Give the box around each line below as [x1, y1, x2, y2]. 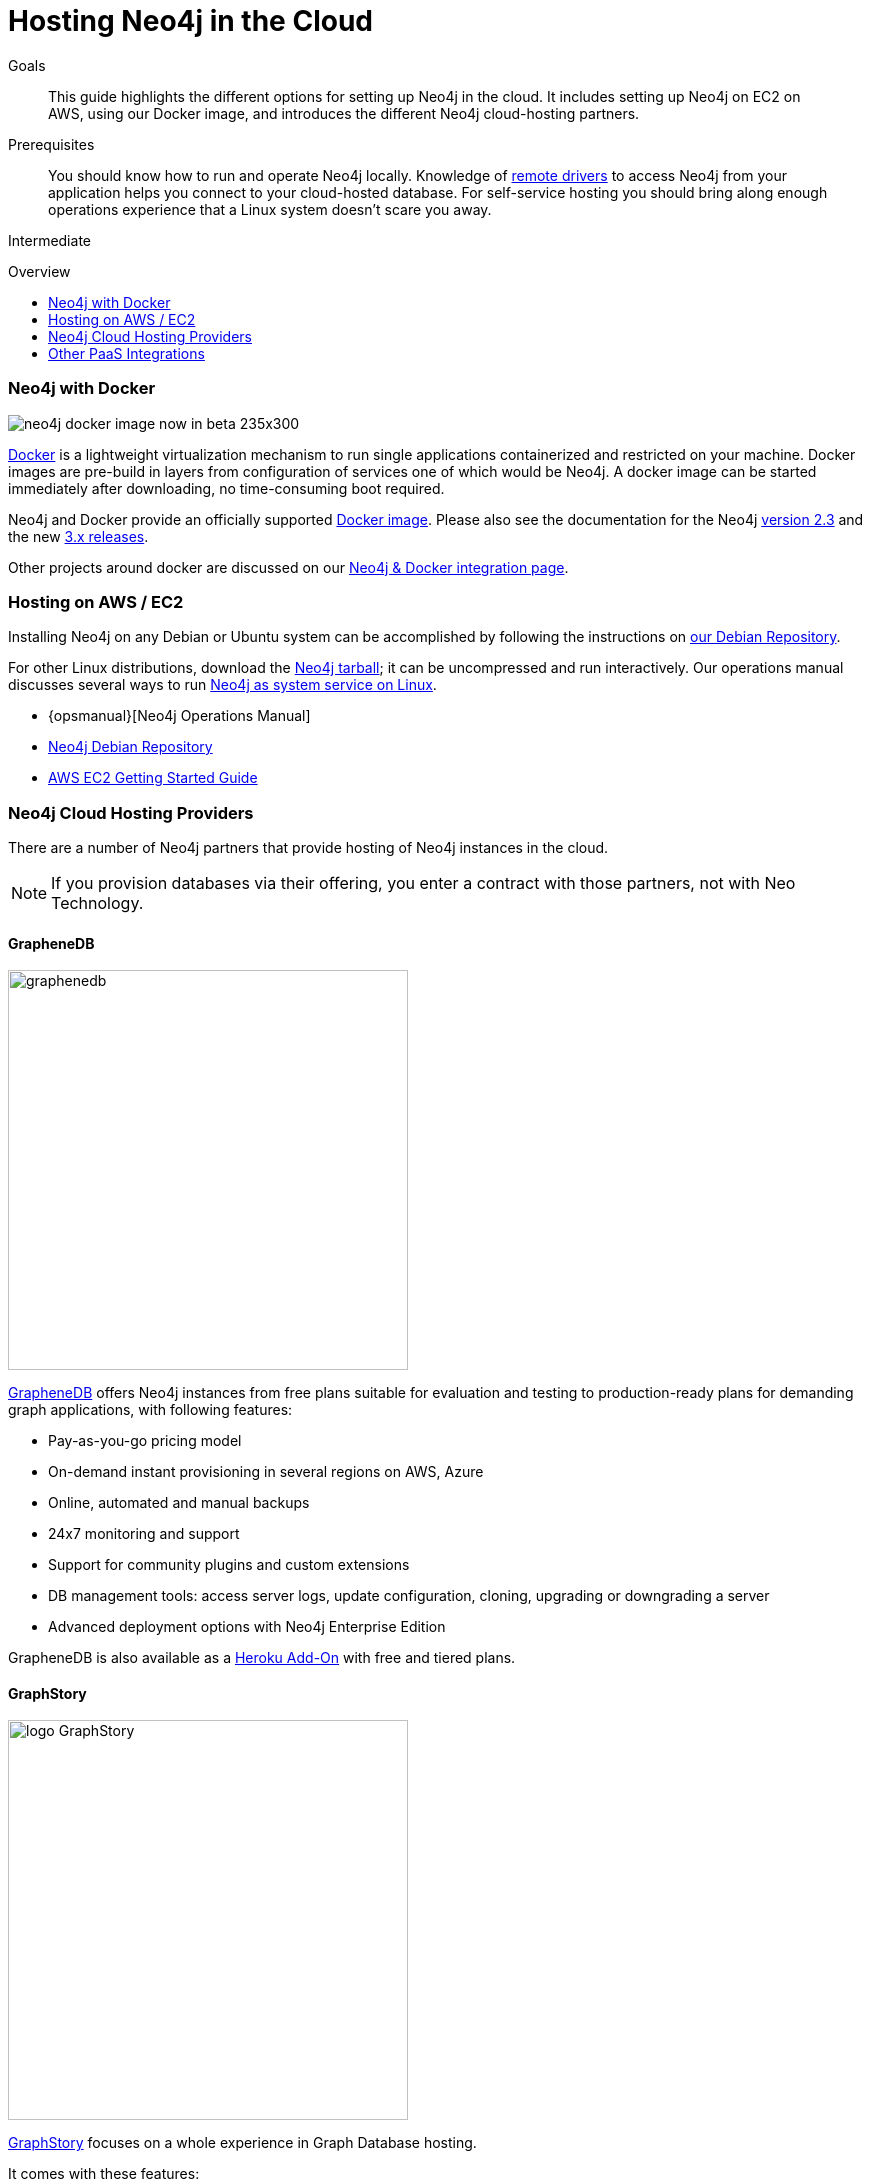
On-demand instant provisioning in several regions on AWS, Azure [48, 1463, 484, 1481]
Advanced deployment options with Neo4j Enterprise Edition [48, 1618, 446, 1636]
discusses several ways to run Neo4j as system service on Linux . [8, 676, 437, 694]
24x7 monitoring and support [48, 1525, 240, 1543]
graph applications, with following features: [8, 1401, 293, 1419]
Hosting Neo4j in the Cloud [8, 4, 373, 38]
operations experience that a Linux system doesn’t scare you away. [48, 200, 492, 218]
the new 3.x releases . [8, 527, 149, 545]
